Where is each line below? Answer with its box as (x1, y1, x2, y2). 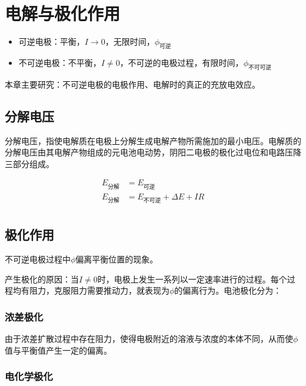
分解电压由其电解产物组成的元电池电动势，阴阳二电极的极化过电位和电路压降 (5, 146, 301, 158)
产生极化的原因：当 (5, 272, 79, 285)
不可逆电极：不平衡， (18, 56, 101, 68)
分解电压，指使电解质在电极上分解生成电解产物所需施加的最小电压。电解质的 (5, 134, 301, 147)
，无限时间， (105, 35, 155, 48)
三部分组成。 (5, 157, 54, 169)
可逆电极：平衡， (18, 35, 85, 48)
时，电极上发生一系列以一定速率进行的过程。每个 (97, 272, 287, 285)
